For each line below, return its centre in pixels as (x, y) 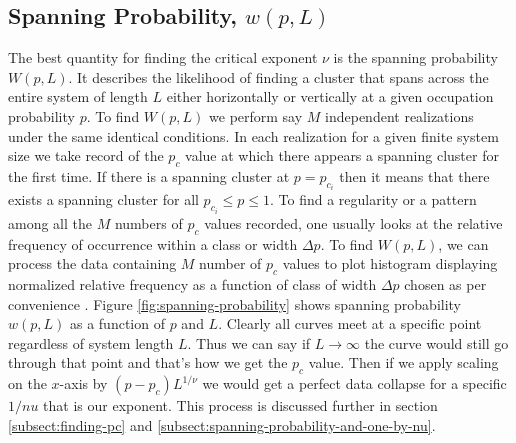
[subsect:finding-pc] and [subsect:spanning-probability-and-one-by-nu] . (222, 424)
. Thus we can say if (249, 342)
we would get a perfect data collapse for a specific (354, 383)
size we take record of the (86, 155)
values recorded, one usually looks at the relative (353, 222)
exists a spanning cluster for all (103, 199)
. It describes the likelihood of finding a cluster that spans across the (278, 76)
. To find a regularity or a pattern (373, 199)
